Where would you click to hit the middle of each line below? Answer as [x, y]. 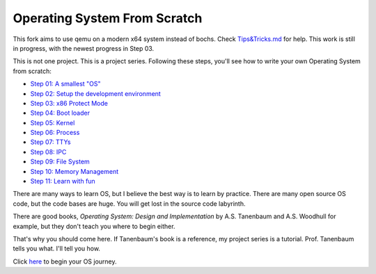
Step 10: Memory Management [75, 171]
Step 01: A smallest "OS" [65, 84]
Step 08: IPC [48, 152]
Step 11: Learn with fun [63, 182]
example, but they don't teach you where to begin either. [94, 226]
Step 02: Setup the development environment [96, 93]
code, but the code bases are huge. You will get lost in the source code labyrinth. [129, 203]
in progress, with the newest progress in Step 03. [84, 48]
